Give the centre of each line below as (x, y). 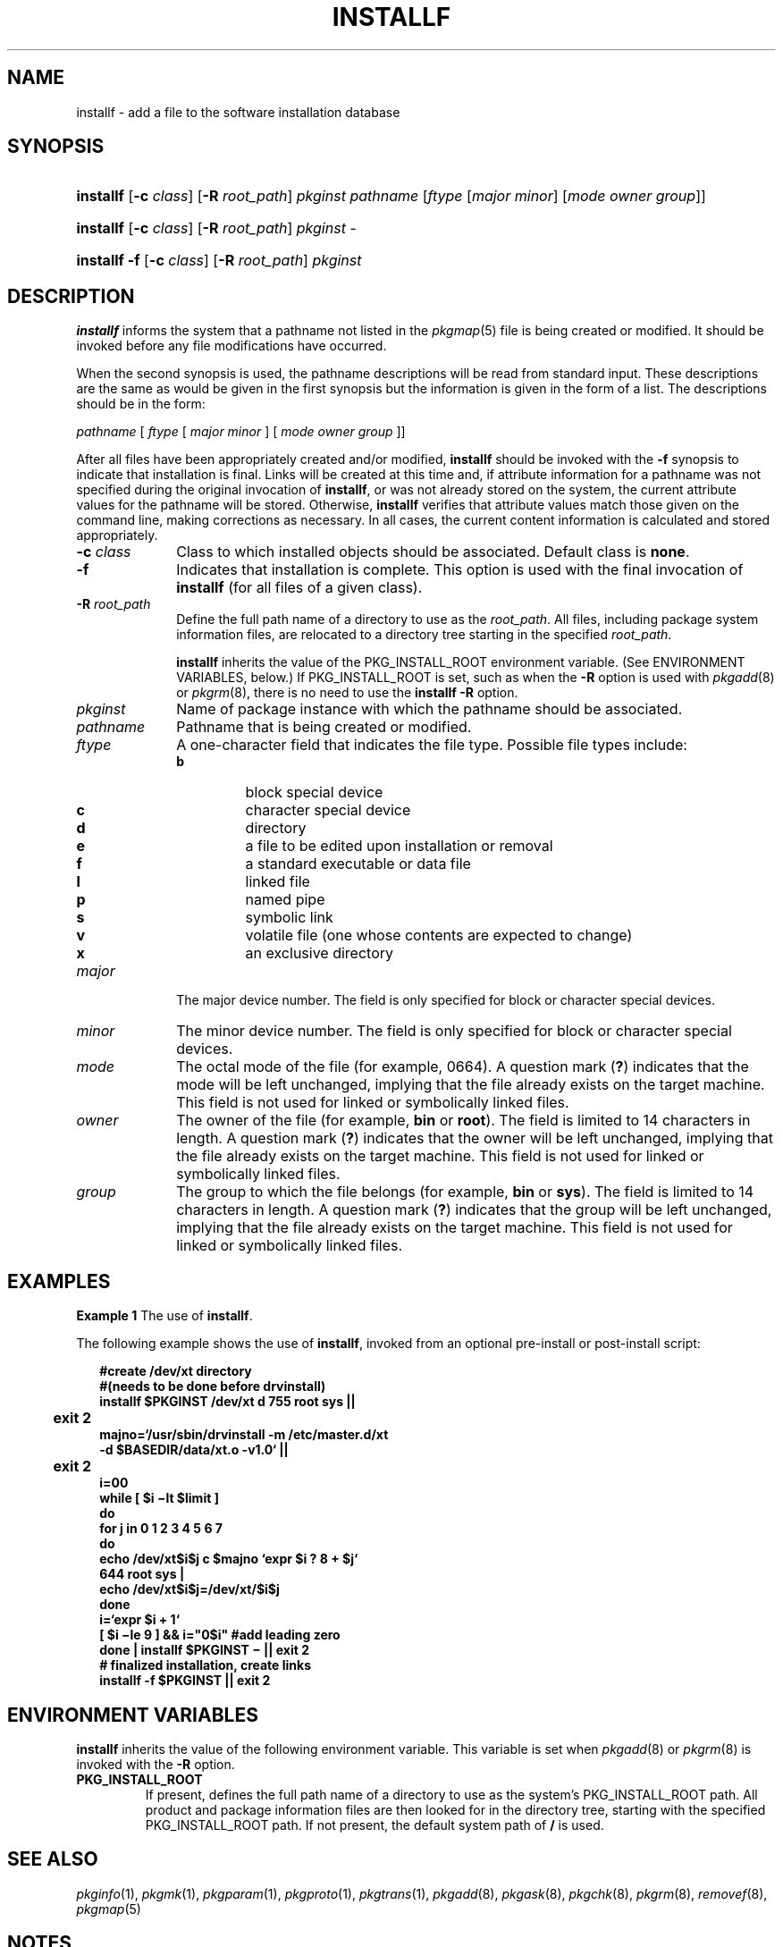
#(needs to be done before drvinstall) (213, 1386)
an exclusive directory (319, 953)
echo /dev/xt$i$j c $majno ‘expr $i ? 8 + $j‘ (229, 1559)
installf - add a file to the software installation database (238, 112)
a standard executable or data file (358, 864)
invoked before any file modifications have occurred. (232, 346)
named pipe (285, 900)
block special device (314, 792)
